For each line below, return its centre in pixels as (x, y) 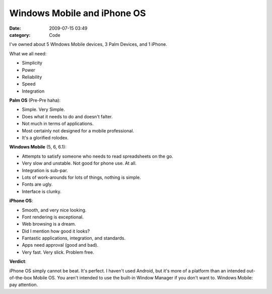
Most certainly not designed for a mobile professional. (78, 130)
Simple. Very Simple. (43, 109)
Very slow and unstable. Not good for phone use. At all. (79, 163)
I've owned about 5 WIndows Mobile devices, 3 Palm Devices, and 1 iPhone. (88, 44)
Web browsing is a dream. (49, 224)
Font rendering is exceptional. (53, 217)
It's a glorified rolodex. (45, 138)
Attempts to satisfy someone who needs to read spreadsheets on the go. (97, 156)
